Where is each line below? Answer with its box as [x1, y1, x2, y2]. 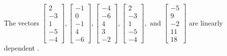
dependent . [4, 43, 39, 53]
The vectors [4, 17, 39, 28]
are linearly [189, 17, 223, 28]
